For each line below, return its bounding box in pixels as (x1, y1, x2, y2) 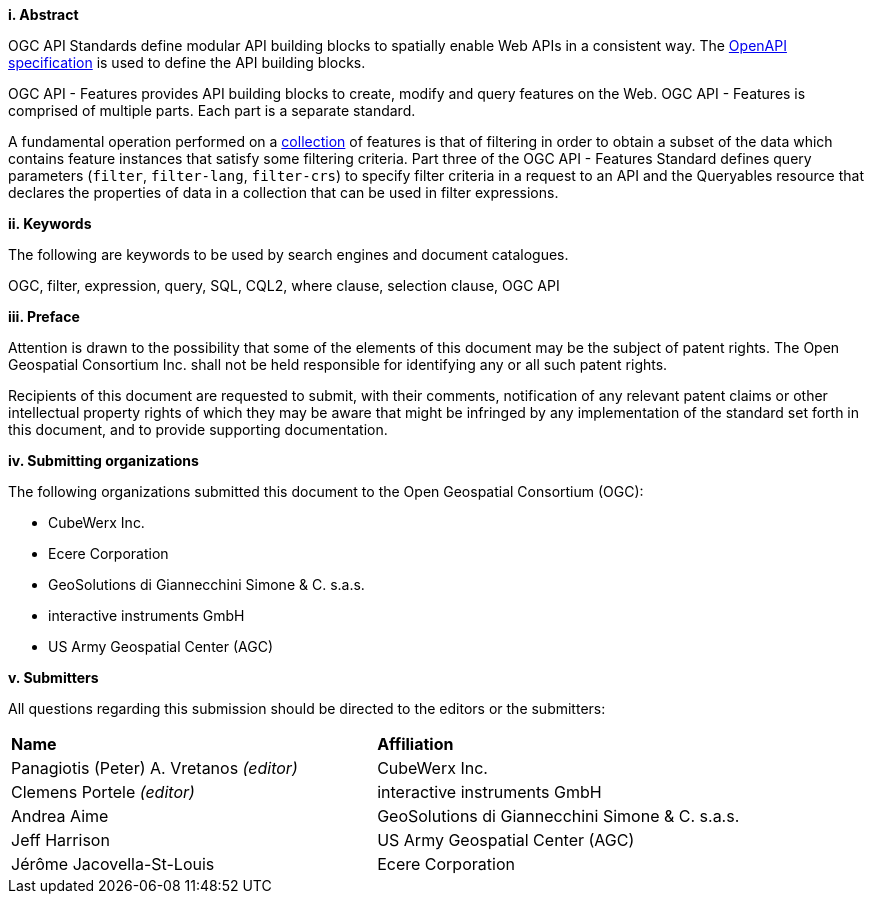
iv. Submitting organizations (8, 452, 199, 469)
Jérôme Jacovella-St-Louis (11, 854, 215, 874)
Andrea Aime (11, 806, 109, 826)
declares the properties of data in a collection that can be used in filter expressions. (8, 184, 559, 201)
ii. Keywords (8, 215, 92, 232)
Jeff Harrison (11, 830, 110, 850)
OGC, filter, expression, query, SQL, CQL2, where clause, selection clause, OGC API (8, 277, 560, 294)
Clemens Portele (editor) (11, 782, 195, 802)
